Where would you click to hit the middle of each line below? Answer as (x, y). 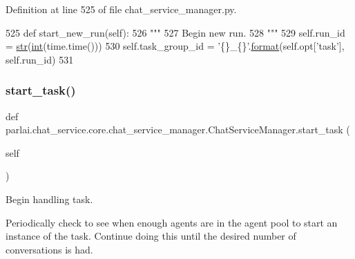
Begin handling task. (49, 199)
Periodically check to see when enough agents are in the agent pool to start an (172, 222)
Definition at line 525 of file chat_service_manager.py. (121, 9)
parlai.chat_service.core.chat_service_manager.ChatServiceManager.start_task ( (178, 129)
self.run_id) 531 (40, 59)
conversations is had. (49, 249)
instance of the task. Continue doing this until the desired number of (151, 236)
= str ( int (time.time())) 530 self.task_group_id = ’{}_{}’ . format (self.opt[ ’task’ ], (175, 46)
